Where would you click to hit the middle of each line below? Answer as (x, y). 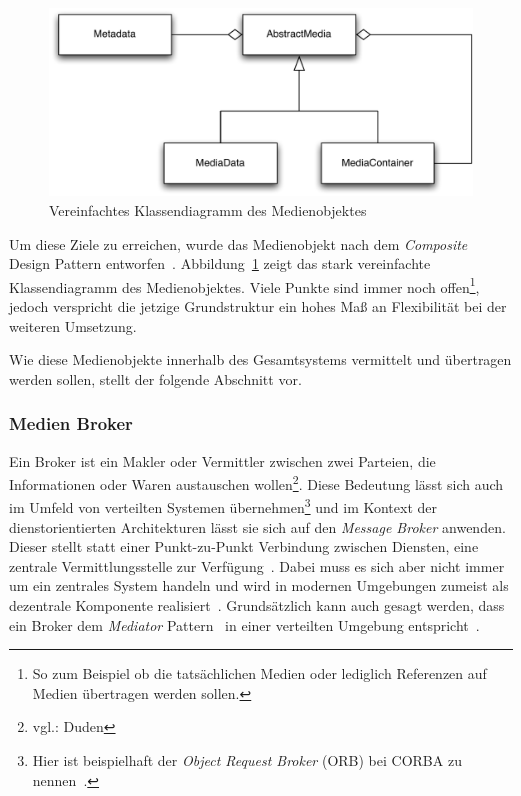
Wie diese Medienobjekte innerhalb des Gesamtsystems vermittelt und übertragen (260, 359)
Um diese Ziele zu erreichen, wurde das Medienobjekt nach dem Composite (238, 243)
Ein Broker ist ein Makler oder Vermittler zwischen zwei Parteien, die (222, 460)
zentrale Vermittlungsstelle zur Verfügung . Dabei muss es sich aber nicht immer (257, 565)
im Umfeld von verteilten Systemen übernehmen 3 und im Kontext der (223, 506)
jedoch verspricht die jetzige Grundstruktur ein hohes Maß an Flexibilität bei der (258, 306)
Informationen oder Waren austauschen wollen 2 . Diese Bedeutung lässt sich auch (256, 482)
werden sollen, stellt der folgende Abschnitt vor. (155, 378)
